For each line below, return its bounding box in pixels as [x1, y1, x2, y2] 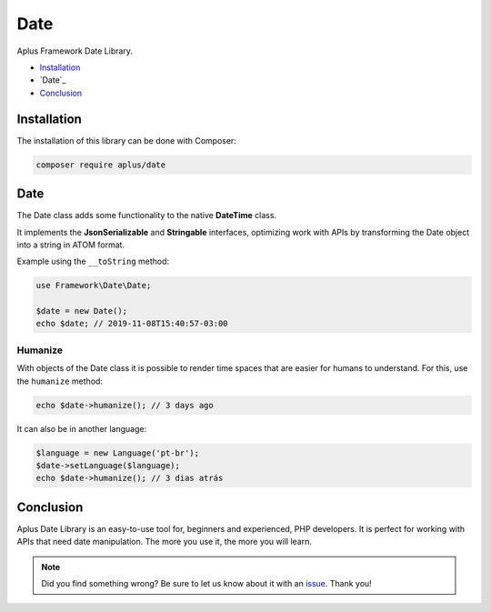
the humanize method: [16, 376, 104, 386]
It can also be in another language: [16, 423, 147, 434]
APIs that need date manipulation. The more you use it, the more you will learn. [16, 537, 313, 547]
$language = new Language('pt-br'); [35, 447, 200, 458]
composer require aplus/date [35, 159, 166, 170]
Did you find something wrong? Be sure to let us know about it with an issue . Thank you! [41, 577, 372, 588]
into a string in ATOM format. [16, 239, 125, 250]
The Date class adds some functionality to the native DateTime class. [16, 210, 277, 221]
